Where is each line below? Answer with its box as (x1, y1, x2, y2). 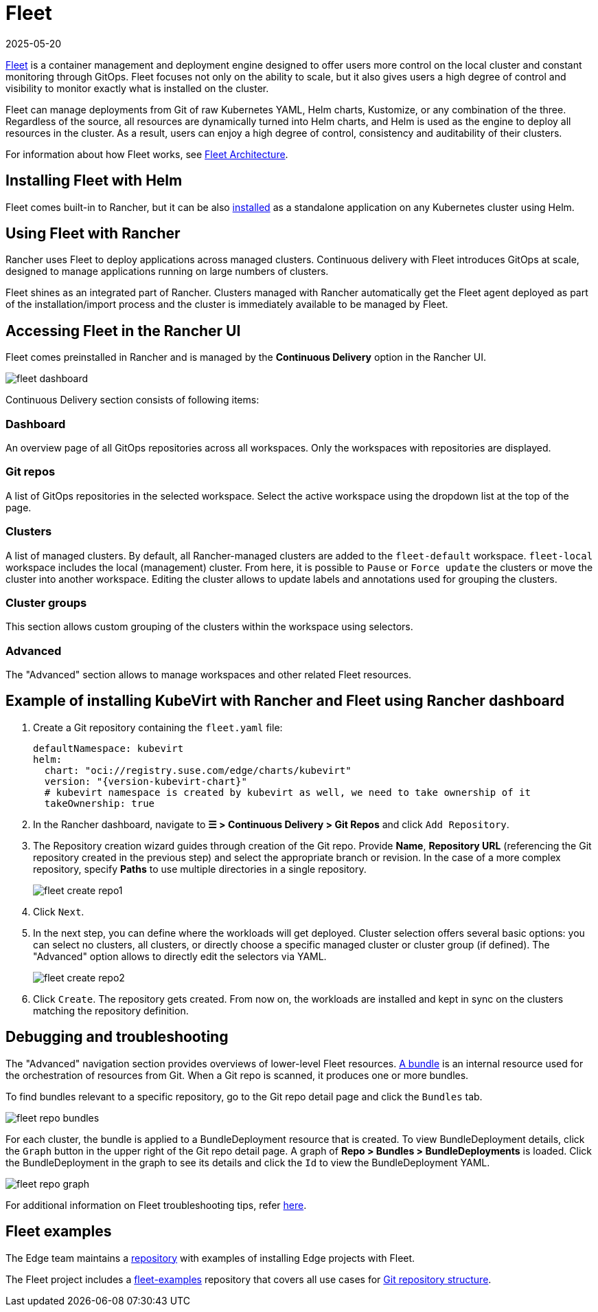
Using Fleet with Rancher (5, 225, 181, 243)
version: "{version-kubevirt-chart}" (44, 775, 247, 787)
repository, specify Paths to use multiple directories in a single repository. (33, 863, 367, 875)
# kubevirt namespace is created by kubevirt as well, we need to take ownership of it (44, 786, 531, 798)
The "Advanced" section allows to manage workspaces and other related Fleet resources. (5, 669, 412, 681)
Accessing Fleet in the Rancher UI (5, 322, 241, 340)
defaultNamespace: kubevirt (33, 742, 184, 754)
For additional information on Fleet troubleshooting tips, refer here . (5, 1199, 307, 1211)
